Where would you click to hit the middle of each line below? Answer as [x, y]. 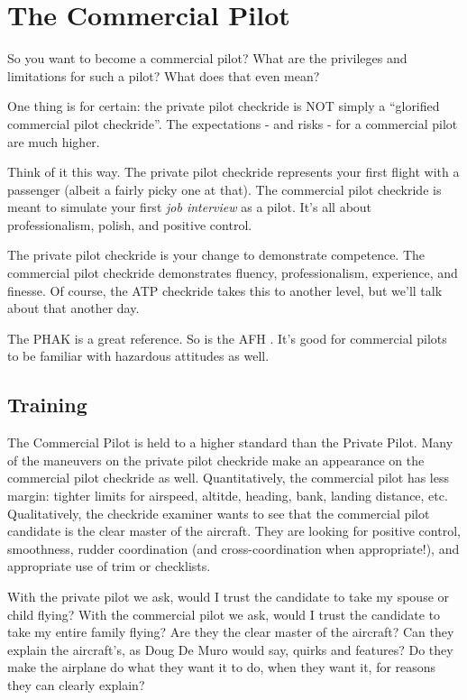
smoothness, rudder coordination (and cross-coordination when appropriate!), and [233, 548]
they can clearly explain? [76, 684]
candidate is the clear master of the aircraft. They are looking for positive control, [234, 531]
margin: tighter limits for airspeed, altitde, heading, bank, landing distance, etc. [228, 496]
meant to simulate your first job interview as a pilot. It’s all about [190, 207]
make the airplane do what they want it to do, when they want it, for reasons [222, 667]
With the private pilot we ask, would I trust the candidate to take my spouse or [229, 596]
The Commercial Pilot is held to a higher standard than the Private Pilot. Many [230, 442]
